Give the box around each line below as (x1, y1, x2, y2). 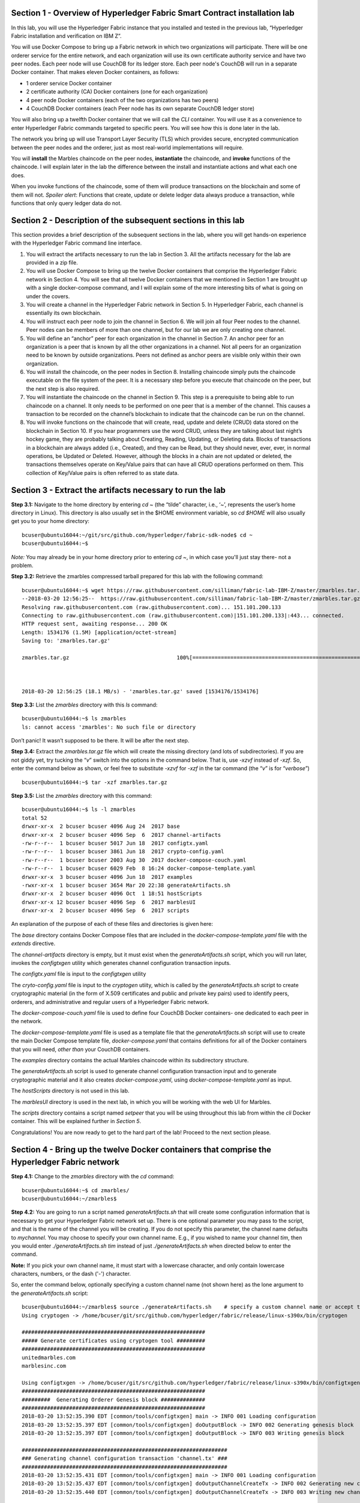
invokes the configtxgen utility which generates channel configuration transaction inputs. (11, 960, 231, 967)
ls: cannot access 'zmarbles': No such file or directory (22, 723, 196, 730)
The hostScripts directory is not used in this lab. (11, 1087, 130, 1094)
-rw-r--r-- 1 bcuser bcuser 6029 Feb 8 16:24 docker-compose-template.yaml (22, 865, 256, 872)
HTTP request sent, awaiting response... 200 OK (22, 620, 167, 628)
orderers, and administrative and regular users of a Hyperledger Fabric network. (11, 998, 209, 1005)
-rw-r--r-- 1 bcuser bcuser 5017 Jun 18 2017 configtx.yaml (22, 839, 209, 846)
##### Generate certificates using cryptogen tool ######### (22, 1337, 205, 1344)
